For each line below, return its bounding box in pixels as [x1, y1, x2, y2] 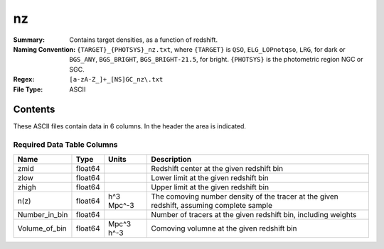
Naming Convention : [13, 45, 76, 53]
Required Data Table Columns [13, 140, 118, 150]
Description [151, 154, 192, 164]
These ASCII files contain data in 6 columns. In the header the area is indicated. [13, 122, 247, 131]
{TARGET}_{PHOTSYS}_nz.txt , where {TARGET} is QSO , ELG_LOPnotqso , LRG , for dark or [77, 45, 346, 53]
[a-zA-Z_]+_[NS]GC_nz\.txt [69, 75, 164, 84]
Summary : [13, 35, 46, 44]
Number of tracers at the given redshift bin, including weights [151, 209, 357, 219]
